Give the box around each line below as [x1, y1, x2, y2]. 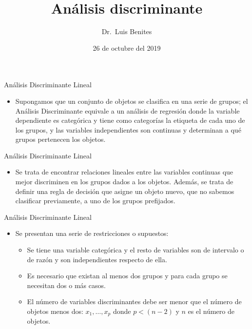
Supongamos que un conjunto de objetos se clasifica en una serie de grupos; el [15, 96, 248, 106]
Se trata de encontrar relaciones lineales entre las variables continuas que [15, 167, 233, 177]
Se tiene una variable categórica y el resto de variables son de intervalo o [27, 245, 244, 255]
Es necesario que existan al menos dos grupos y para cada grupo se [27, 271, 228, 281]
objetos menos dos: [27, 306, 83, 316]
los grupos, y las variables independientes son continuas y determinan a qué [15, 124, 241, 135]
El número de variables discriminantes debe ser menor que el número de [27, 296, 242, 307]
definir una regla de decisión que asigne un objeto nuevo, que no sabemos [15, 186, 234, 196]
